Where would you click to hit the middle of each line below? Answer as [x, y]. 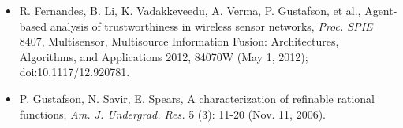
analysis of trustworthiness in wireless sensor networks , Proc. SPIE [211, 26]
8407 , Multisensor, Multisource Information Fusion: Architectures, [179, 41]
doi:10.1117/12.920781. [75, 72]
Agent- [381, 10]
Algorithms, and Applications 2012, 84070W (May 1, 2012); [164, 56]
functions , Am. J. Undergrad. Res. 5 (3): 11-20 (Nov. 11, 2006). [172, 113]
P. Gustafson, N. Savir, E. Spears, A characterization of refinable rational [197, 98]
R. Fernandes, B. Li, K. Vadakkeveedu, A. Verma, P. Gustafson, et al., [190, 10]
